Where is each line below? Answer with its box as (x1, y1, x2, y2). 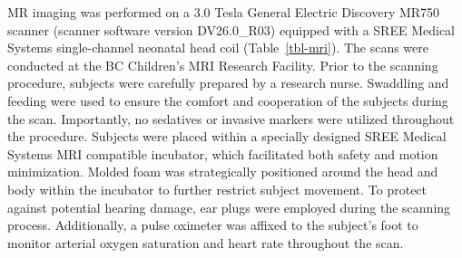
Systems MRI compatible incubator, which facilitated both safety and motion (7, 144, 438, 163)
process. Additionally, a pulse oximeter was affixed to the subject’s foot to (7, 215, 418, 234)
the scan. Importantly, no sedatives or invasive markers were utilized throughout (7, 109, 455, 128)
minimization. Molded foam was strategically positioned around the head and (7, 162, 438, 181)
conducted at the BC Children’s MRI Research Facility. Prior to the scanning (7, 55, 438, 74)
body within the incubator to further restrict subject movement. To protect (7, 179, 428, 198)
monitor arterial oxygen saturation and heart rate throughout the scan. (7, 233, 404, 252)
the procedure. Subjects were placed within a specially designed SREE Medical (7, 127, 447, 146)
